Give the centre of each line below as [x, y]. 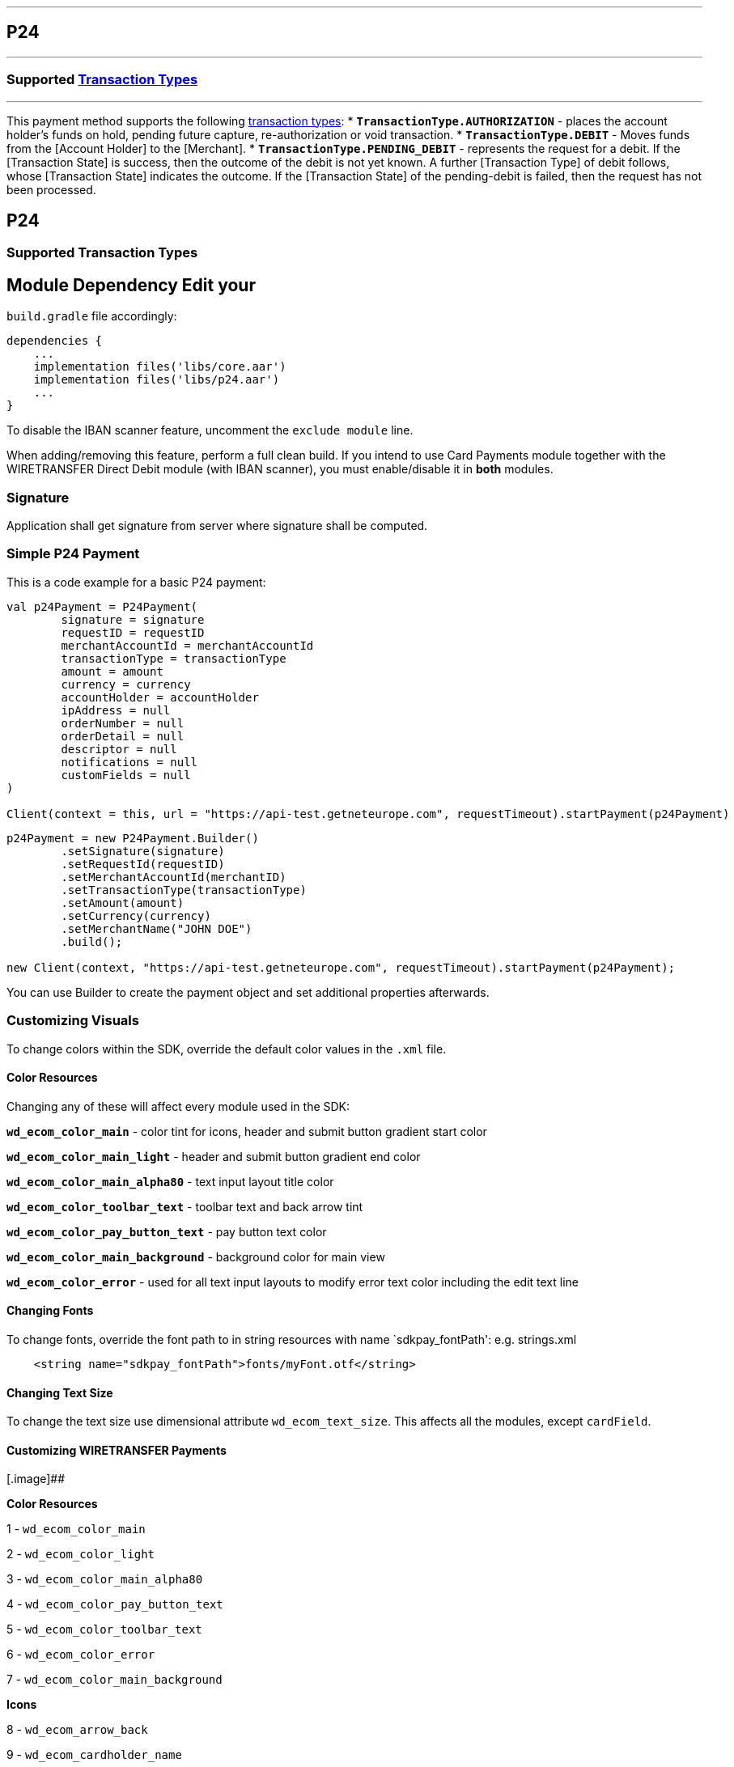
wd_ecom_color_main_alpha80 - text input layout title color [170, 1181]
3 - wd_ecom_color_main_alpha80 [105, 1579]
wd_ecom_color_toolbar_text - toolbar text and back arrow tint [185, 1206]
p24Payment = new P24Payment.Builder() [133, 838]
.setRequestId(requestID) [143, 864]
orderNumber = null [123, 723]
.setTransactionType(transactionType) [184, 890]
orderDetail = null [123, 736]
